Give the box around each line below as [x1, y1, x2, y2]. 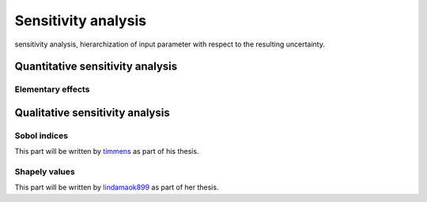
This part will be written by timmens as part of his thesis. [14, 147, 199, 156]
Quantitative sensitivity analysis [14, 60, 178, 73]
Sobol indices [14, 130, 69, 141]
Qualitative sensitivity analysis [14, 106, 170, 119]
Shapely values [14, 166, 75, 178]
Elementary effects [14, 84, 90, 95]
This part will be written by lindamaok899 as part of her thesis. [14, 182, 219, 193]
